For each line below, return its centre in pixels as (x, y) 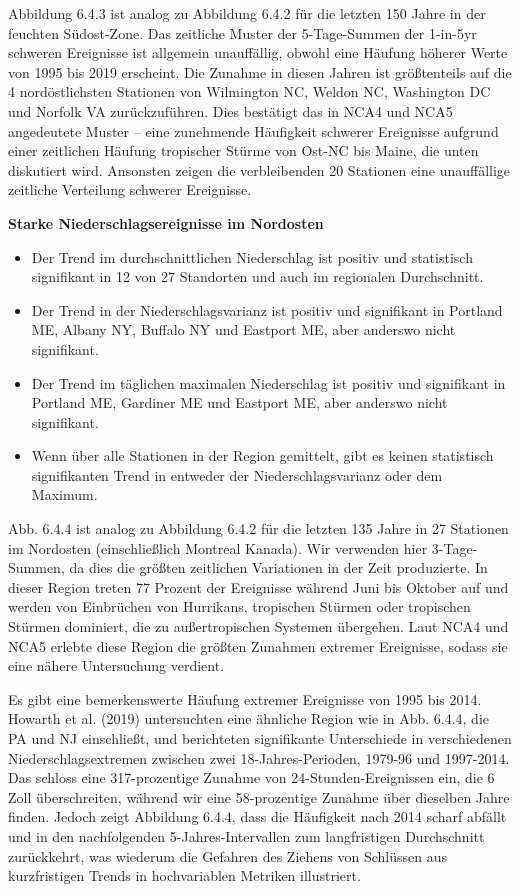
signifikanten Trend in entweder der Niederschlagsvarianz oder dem (237, 474)
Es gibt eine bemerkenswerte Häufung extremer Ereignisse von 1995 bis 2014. (245, 698)
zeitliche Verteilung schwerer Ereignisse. (130, 189)
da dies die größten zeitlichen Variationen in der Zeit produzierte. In (278, 567)
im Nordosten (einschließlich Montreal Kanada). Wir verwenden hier (218, 547)
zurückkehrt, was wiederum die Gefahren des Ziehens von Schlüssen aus (227, 855)
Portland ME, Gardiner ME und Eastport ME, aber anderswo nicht (239, 402)
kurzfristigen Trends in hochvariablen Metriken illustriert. (184, 875)
